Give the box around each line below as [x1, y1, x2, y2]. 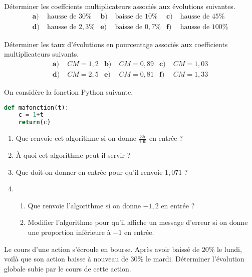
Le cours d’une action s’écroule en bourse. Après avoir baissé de [4, 243, 200, 254]
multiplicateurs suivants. [4, 49, 79, 59]
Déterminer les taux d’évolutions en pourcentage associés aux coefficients [4, 39, 228, 49]
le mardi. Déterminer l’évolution [145, 253, 244, 264]
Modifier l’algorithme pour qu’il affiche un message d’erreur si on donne [28, 217, 248, 227]
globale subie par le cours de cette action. [4, 263, 131, 273]
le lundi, [217, 243, 242, 254]
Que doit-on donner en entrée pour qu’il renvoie [16, 166, 163, 177]
